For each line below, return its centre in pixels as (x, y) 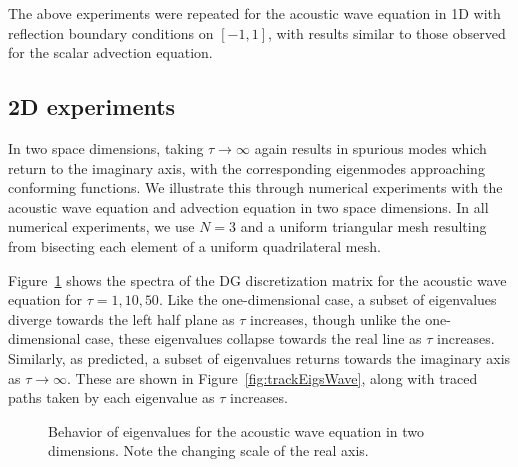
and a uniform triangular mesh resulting (363, 226)
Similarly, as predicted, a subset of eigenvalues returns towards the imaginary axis (259, 357)
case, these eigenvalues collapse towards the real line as (253, 338)
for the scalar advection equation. (110, 52)
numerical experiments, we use (101, 226)
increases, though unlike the (335, 318)
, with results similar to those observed (387, 32)
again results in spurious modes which (370, 147)
